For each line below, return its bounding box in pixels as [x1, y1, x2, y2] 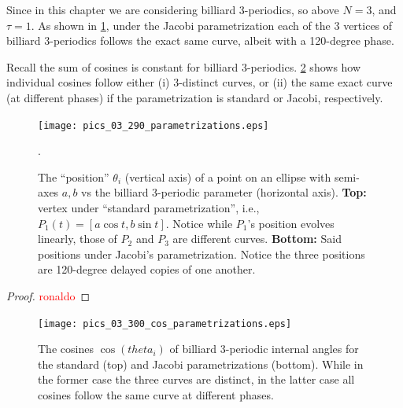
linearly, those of [38, 230, 117, 247]
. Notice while [165, 215, 233, 231]
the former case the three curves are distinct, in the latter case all [38, 371, 355, 388]
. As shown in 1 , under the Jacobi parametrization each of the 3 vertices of [31, 17, 393, 33]
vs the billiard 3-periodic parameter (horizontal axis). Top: [81, 184, 367, 200]
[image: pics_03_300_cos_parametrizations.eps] [38, 318, 292, 329]
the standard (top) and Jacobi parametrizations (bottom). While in [38, 355, 364, 372]
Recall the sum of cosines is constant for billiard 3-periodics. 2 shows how [6, 58, 361, 75]
